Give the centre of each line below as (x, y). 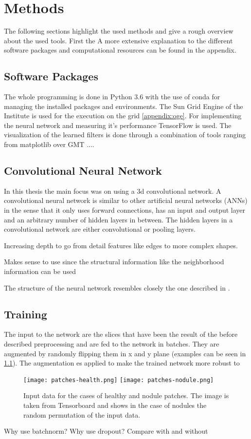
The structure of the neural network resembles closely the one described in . (117, 287)
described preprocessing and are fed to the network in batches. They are (112, 344)
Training (26, 314)
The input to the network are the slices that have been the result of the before (121, 334)
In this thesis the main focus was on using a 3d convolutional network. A (113, 191)
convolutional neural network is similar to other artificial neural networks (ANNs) (126, 200)
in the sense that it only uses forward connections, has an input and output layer (125, 210)
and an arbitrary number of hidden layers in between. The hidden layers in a (118, 219)
